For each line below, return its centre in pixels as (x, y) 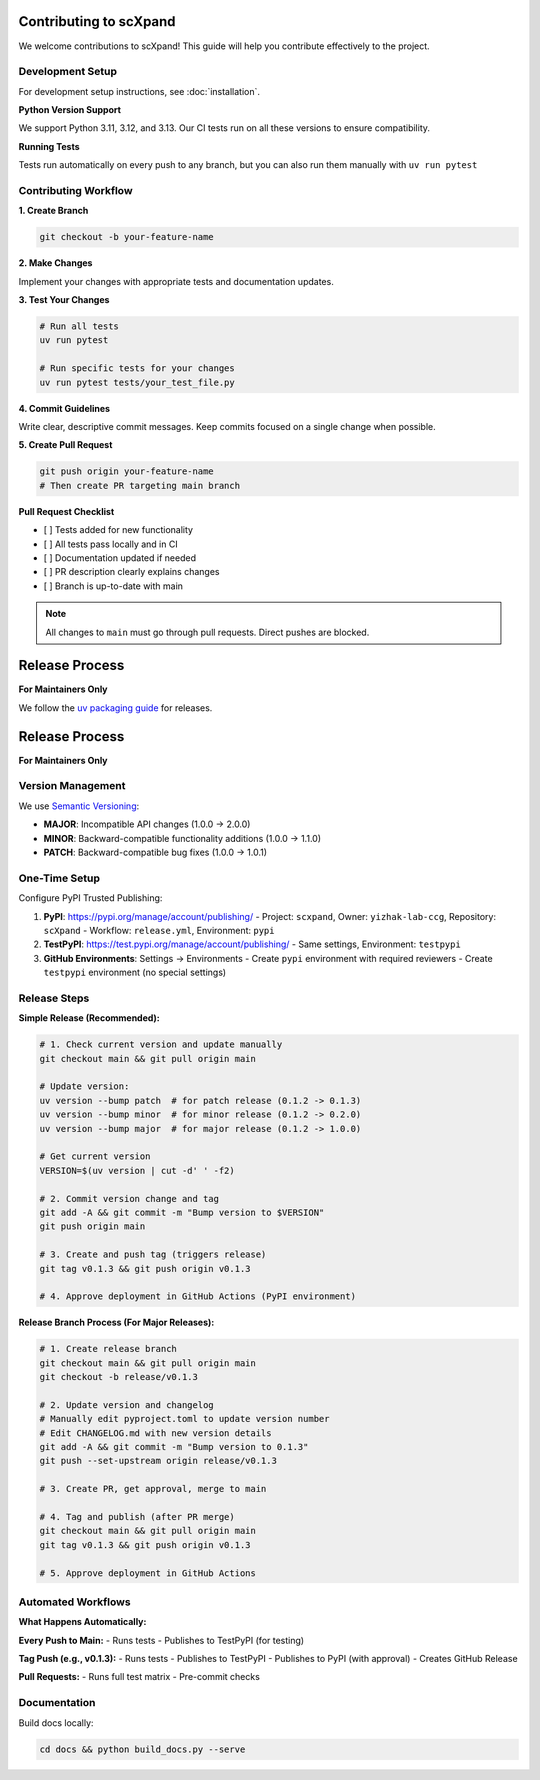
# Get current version (95, 1156)
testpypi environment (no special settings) (135, 972)
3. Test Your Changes (64, 300)
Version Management (72, 786)
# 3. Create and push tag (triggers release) (153, 1254)
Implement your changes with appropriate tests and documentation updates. (176, 281)
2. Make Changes (55, 263)
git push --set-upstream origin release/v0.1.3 (158, 1461)
